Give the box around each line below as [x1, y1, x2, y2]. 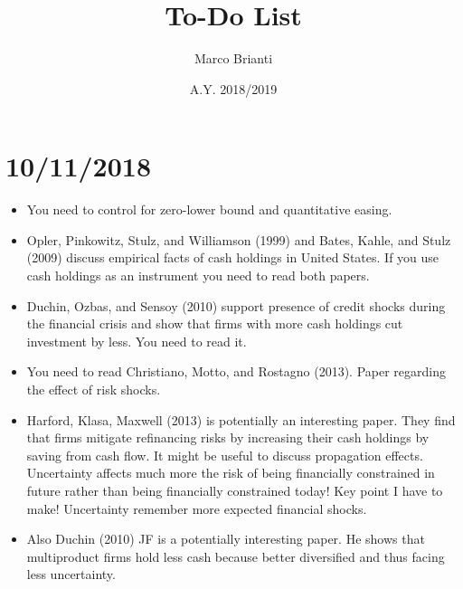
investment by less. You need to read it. [26, 331, 247, 350]
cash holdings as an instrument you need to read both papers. [26, 266, 370, 285]
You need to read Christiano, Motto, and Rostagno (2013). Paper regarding [26, 362, 446, 381]
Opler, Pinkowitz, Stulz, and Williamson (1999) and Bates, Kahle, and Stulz [26, 230, 451, 249]
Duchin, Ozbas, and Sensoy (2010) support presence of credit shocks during [26, 296, 446, 315]
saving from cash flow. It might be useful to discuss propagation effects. [26, 445, 423, 464]
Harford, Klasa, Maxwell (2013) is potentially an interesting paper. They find [26, 410, 456, 429]
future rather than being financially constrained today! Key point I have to [26, 480, 443, 499]
